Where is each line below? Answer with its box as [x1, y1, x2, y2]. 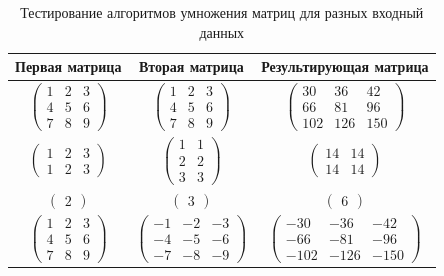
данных [199, 21, 245, 42]
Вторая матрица [138, 56, 244, 77]
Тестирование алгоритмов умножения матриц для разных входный [20, 2, 424, 22]
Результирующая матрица [261, 56, 429, 77]
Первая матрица [15, 56, 122, 77]
